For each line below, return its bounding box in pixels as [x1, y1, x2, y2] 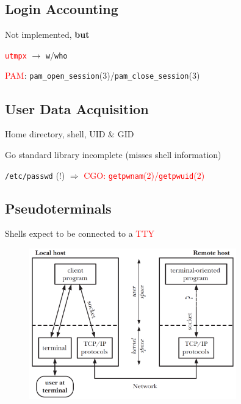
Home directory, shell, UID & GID [5, 128, 134, 140]
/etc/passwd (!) [5, 168, 65, 181]
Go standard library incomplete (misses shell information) [5, 148, 221, 161]
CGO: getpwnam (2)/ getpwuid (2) [84, 168, 205, 181]
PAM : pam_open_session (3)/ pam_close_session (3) [5, 69, 200, 82]
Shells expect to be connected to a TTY [5, 227, 155, 240]
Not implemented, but [5, 28, 90, 41]
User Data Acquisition [5, 99, 149, 118]
